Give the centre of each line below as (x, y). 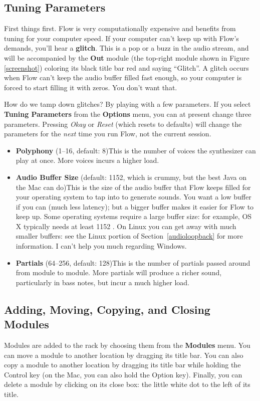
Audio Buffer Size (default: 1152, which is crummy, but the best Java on (131, 177)
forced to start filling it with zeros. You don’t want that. (91, 87)
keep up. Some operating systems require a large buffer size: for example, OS (134, 216)
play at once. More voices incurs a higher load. (87, 160)
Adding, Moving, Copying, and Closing (107, 309)
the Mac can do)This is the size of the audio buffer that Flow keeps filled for (133, 187)
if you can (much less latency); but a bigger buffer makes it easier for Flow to (135, 206)
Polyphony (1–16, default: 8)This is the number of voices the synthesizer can (136, 150)
